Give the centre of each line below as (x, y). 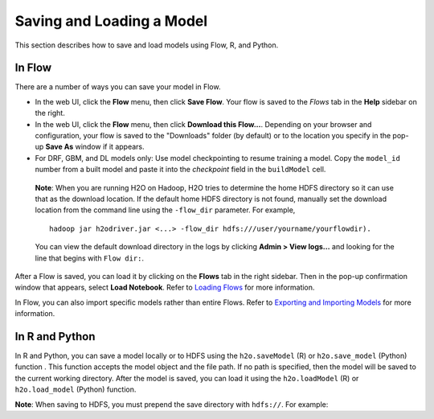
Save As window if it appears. (95, 147)
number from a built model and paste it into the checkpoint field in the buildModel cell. (180, 170)
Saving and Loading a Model (111, 21)
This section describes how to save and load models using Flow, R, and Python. (147, 45)
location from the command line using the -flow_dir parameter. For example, (165, 210)
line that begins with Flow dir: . (90, 258)
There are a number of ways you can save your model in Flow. (118, 87)
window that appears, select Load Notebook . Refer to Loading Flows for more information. (165, 288)
